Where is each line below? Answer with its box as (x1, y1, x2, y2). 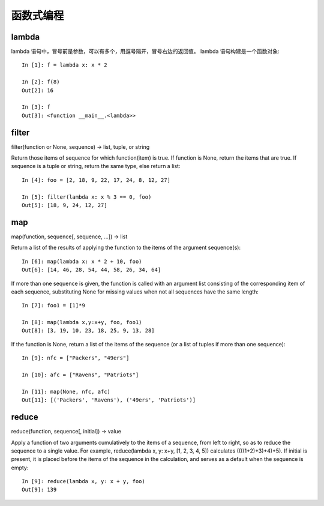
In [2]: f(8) (22, 79, 60, 85)
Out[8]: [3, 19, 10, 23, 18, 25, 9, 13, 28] (22, 327, 155, 334)
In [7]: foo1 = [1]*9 (22, 302, 85, 309)
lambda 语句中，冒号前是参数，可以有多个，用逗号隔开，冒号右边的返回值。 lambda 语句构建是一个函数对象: (11, 48, 280, 55)
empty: (11, 464, 29, 471)
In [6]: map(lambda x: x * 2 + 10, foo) (22, 258, 142, 265)
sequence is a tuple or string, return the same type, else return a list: (11, 163, 181, 170)
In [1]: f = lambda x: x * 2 (22, 62, 107, 68)
